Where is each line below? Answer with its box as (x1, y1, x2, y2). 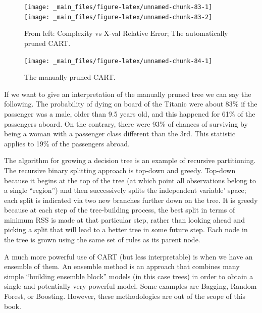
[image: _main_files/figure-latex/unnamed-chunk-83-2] (24, 13, 213, 21)
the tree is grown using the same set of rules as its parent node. (4, 234, 200, 245)
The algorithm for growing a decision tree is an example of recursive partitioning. (4, 155, 256, 166)
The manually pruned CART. (24, 72, 116, 82)
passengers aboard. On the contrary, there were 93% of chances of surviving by (4, 118, 248, 129)
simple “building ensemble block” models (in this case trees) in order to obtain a (4, 271, 253, 281)
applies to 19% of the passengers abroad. (4, 138, 130, 148)
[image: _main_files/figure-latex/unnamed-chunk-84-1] (24, 57, 213, 65)
